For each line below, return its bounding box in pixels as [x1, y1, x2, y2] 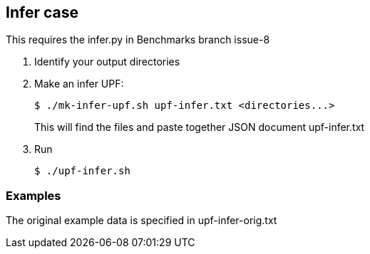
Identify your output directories [34, 55, 180, 68]
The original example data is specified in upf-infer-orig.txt [6, 214, 277, 227]
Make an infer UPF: [34, 78, 124, 90]
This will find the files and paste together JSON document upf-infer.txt [34, 121, 365, 134]
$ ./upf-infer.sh [34, 165, 130, 177]
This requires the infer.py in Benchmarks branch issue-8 [6, 33, 270, 46]
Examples [6, 188, 61, 203]
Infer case [6, 4, 78, 21]
